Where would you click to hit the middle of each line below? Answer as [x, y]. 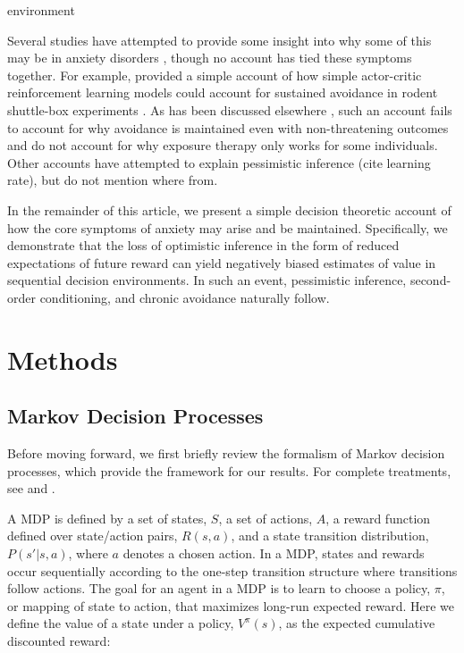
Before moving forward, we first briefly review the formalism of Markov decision [226, 453]
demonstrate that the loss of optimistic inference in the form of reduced [203, 245]
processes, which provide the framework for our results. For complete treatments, [229, 470]
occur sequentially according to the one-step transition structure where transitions [232, 570]
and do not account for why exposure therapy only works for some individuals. [223, 145]
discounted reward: [59, 641]
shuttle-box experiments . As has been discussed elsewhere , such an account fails [230, 109]
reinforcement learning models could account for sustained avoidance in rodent [223, 92]
